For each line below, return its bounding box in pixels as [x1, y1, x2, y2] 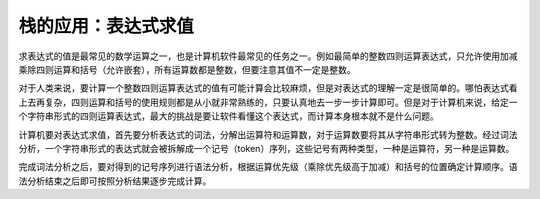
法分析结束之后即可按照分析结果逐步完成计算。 [18, 175, 212, 187]
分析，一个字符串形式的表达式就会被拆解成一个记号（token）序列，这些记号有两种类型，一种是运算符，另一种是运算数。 [18, 142, 515, 154]
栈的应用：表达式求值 [18, 15, 195, 37]
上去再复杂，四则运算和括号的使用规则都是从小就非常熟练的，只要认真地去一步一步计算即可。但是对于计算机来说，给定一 [18, 96, 518, 108]
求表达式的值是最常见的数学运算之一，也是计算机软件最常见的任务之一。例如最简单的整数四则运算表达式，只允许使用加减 [18, 50, 518, 62]
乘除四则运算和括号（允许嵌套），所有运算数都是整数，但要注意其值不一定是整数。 [18, 63, 356, 75]
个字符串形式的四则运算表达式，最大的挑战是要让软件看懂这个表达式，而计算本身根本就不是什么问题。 [18, 110, 439, 122]
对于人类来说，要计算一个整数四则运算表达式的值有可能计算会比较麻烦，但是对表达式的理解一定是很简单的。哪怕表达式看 [18, 82, 518, 94]
